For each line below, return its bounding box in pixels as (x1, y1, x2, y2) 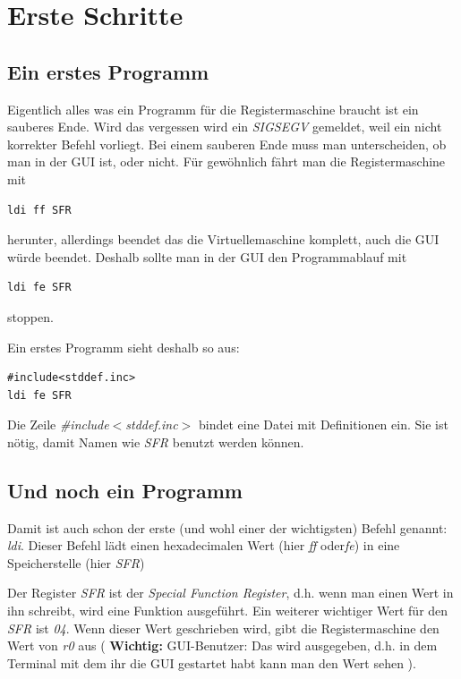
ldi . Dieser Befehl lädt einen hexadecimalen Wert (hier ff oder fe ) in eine (7, 536, 400, 555)
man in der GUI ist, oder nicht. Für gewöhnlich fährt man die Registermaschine (7, 152, 446, 171)
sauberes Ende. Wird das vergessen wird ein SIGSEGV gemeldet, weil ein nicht (7, 117, 442, 136)
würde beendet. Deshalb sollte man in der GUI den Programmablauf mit (7, 247, 407, 266)
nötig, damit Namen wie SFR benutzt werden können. (7, 432, 304, 451)
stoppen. (7, 307, 54, 326)
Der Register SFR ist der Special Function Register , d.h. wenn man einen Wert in (7, 583, 454, 602)
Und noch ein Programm (7, 476, 243, 504)
